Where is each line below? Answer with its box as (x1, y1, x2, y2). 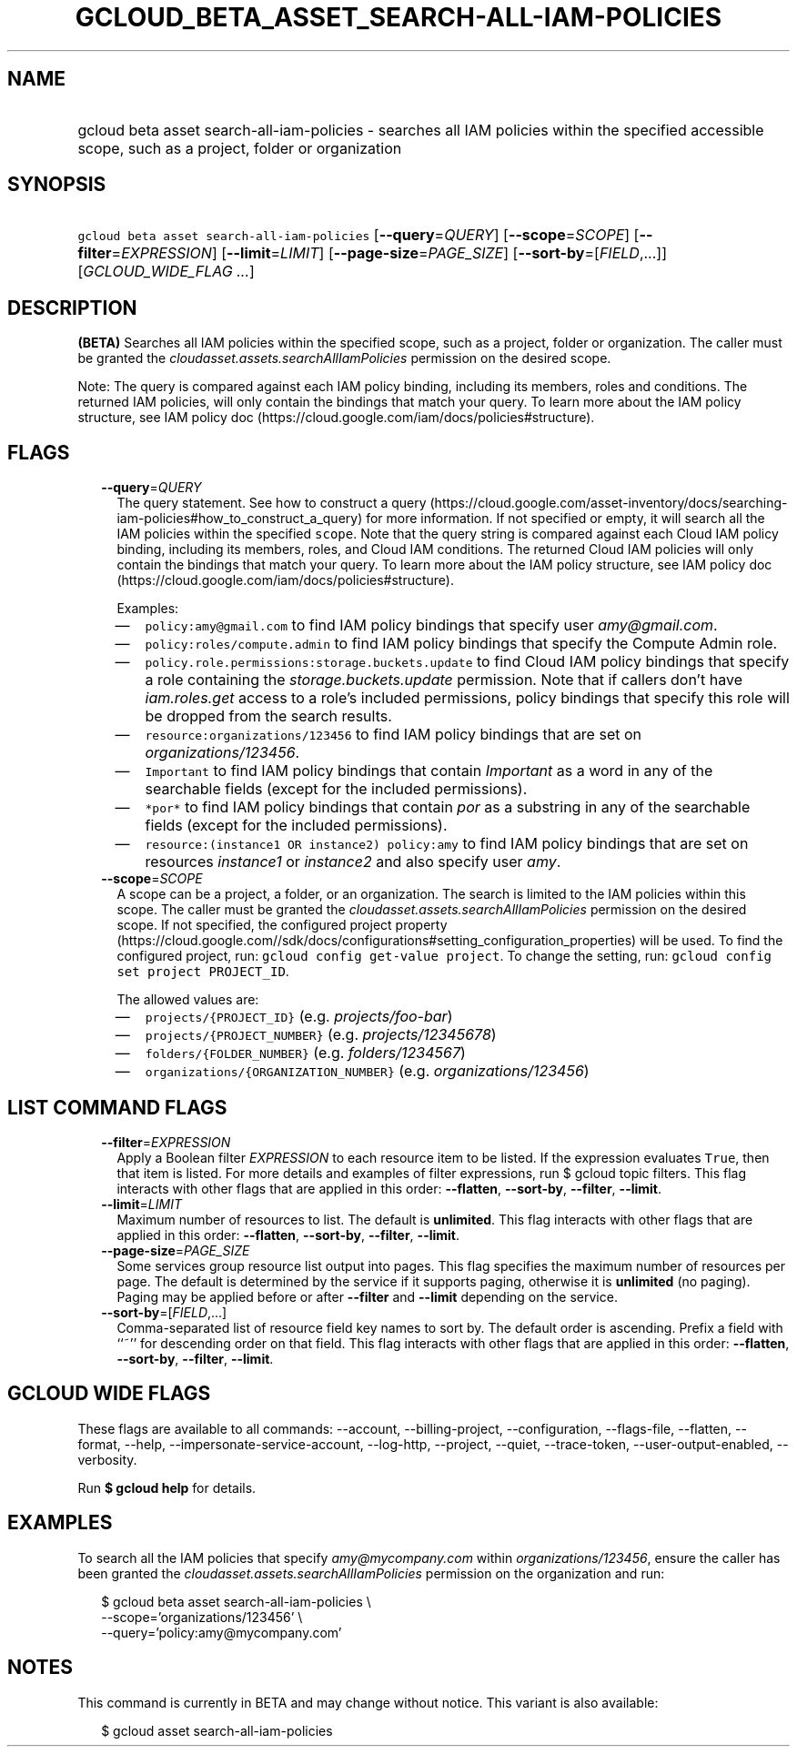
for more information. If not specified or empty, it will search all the (366, 510, 765, 527)
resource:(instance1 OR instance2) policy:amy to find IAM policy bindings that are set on (145, 834, 749, 853)
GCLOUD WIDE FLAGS (7, 1382, 211, 1406)
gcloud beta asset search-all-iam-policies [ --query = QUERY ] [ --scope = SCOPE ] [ (77, 226, 640, 245)
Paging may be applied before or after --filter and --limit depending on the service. (116, 1288, 618, 1305)
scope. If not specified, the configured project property (116, 917, 448, 933)
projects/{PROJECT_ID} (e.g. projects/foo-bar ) (145, 1007, 453, 1026)
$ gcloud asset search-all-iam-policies (101, 1722, 333, 1739)
